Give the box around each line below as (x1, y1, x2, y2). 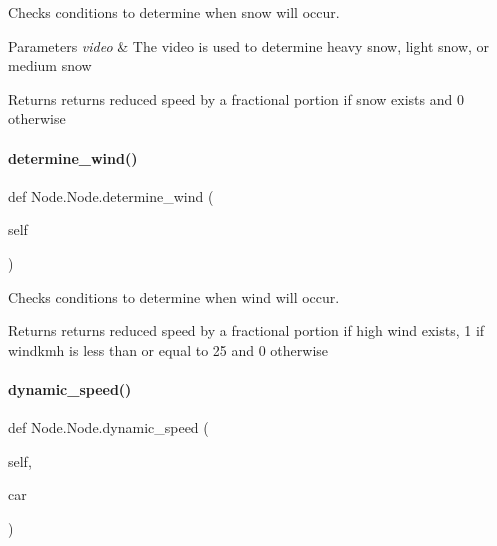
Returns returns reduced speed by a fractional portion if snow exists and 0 (8, 88, 464, 109)
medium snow (8, 55, 92, 76)
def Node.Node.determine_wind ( (8, 185, 214, 206)
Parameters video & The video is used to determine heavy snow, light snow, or (8, 35, 490, 56)
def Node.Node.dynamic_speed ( (8, 417, 209, 438)
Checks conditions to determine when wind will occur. (8, 286, 340, 307)
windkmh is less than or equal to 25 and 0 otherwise (8, 339, 329, 360)
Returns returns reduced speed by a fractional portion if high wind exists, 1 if (8, 320, 485, 341)
